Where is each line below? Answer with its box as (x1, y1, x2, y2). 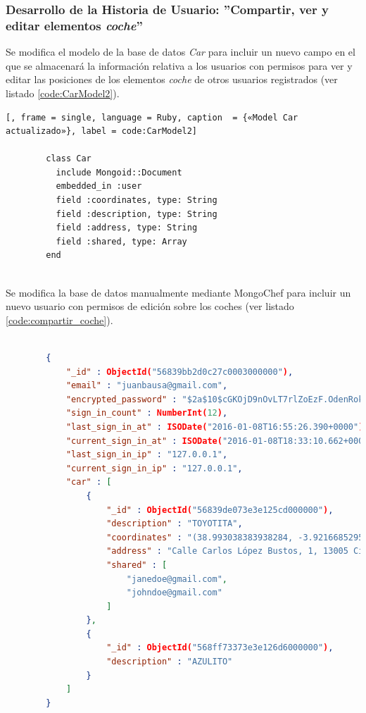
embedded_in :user (56, 181, 142, 192)
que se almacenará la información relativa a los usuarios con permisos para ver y (6, 58, 353, 73)
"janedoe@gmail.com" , (126, 573, 228, 584)
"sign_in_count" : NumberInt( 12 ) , (65, 408, 228, 418)
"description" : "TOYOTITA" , (106, 519, 243, 529)
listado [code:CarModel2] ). (6, 85, 120, 100)
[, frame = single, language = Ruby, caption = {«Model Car (6, 112, 298, 123)
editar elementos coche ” (6, 16, 143, 34)
